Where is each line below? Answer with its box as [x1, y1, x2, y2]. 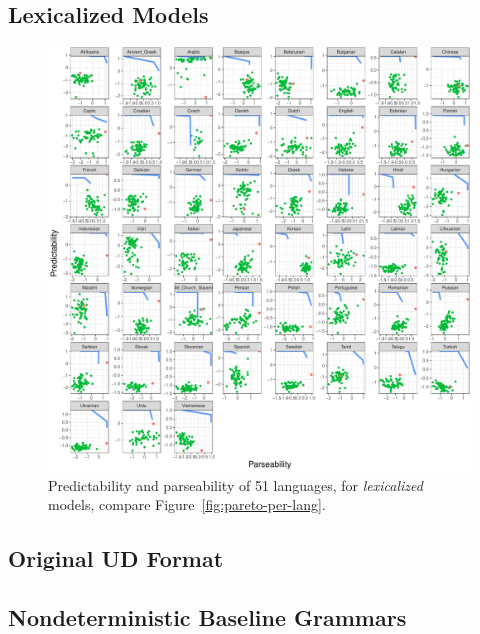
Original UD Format [8, 543, 224, 574]
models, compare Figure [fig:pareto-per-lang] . [48, 494, 326, 515]
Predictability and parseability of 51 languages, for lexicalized [48, 474, 423, 495]
